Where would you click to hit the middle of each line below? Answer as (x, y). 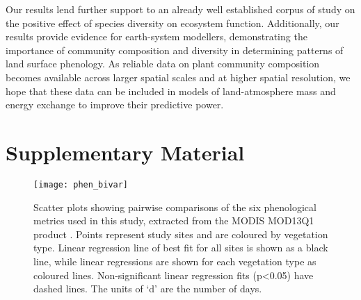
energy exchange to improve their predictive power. (115, 105)
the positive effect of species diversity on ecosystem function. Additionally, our (173, 23)
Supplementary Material (125, 152)
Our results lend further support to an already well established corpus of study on (180, 9)
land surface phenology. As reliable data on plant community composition (163, 64)
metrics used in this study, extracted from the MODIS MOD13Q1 (174, 220)
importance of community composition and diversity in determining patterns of (175, 50)
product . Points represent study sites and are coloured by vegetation (181, 234)
